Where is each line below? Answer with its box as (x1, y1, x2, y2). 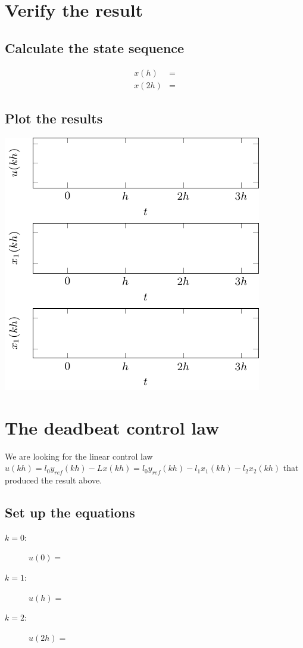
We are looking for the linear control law (5, 449, 153, 462)
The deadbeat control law (5, 415, 220, 439)
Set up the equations (5, 503, 135, 521)
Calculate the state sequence (5, 38, 185, 57)
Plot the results (5, 109, 103, 128)
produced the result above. (5, 473, 102, 486)
